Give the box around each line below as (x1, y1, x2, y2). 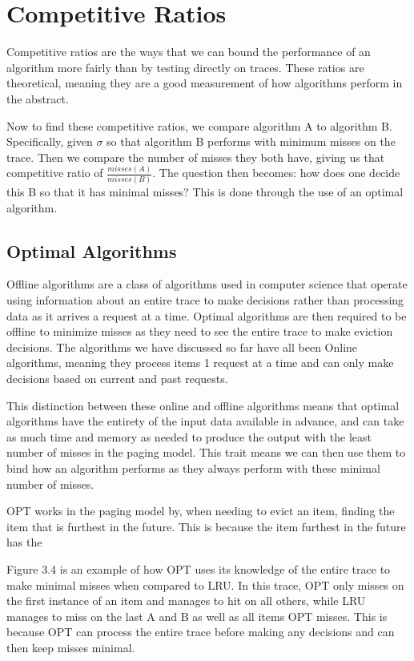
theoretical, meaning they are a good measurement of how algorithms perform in (6, 75, 403, 91)
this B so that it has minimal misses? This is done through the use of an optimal (6, 183, 404, 200)
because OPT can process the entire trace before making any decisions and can (6, 623, 395, 640)
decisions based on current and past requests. (6, 369, 228, 386)
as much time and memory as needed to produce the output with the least (6, 428, 372, 445)
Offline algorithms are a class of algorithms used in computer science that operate (6, 276, 408, 292)
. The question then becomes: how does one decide (152, 164, 400, 181)
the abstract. (6, 90, 69, 107)
